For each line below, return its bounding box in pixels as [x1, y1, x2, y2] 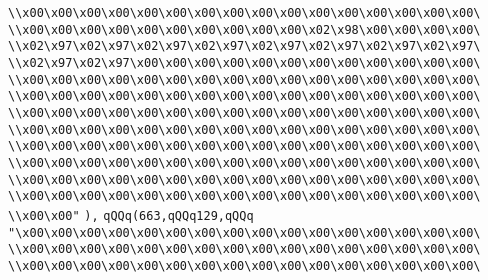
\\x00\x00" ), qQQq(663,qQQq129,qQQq [8, 208, 254, 223]
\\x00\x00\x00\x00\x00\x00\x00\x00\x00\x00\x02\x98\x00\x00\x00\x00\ [8, 22, 481, 37]
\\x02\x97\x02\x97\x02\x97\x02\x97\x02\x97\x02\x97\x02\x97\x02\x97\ [8, 39, 481, 54]
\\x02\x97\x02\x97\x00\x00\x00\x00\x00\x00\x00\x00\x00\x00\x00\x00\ [8, 55, 481, 70]
